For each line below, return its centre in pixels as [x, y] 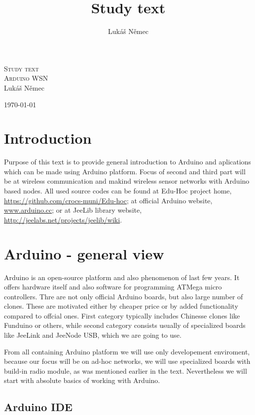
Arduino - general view [84, 253]
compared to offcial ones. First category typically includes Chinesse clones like [122, 315]
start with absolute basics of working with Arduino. [82, 380]
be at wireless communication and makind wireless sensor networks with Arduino [127, 181]
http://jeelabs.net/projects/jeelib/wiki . [63, 219]
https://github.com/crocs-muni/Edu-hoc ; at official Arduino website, [108, 200]
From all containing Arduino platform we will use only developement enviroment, [127, 351]
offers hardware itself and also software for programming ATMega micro [113, 287]
